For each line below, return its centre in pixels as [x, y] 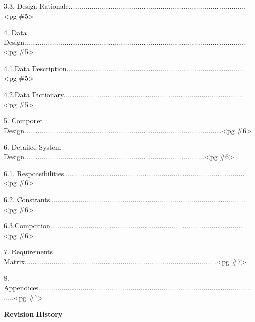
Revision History [33, 314]
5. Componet [23, 121]
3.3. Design [21, 6]
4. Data [15, 32]
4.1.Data [17, 68]
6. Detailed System [33, 147]
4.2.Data [17, 94]
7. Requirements [29, 252]
